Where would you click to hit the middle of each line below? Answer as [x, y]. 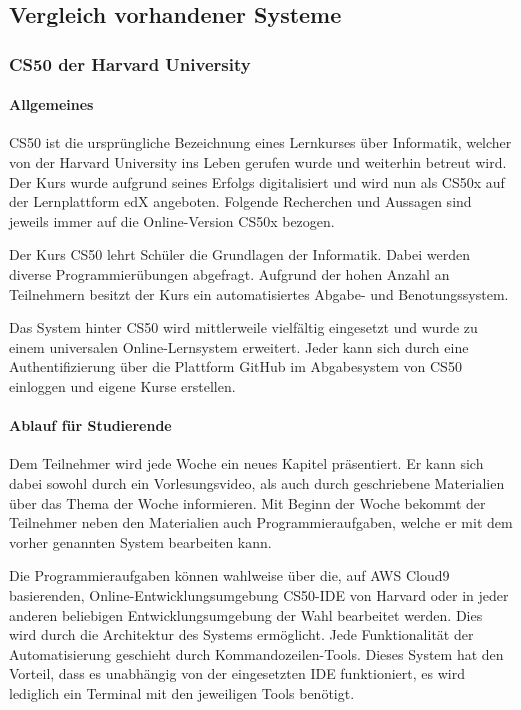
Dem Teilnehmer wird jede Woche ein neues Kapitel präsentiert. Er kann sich [246, 463]
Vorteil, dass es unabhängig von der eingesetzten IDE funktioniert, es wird [237, 673]
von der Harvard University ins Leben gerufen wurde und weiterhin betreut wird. [258, 162]
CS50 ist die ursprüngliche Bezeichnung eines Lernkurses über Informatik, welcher [260, 142]
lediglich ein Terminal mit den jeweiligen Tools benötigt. [182, 692]
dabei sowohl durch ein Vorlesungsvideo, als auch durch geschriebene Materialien [257, 482]
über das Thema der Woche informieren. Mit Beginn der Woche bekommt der [247, 502]
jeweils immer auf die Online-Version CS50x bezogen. [172, 220]
